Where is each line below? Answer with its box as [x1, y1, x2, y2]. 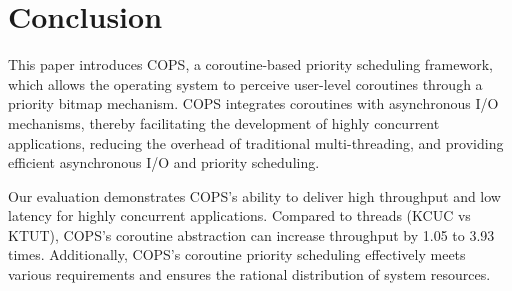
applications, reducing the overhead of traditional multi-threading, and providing [8, 132, 504, 153]
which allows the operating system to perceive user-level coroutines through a [8, 73, 483, 94]
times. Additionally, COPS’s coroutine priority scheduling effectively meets [8, 244, 466, 265]
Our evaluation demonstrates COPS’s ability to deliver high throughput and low [8, 185, 501, 206]
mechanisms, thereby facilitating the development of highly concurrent [8, 112, 440, 133]
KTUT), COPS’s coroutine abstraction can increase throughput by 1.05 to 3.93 [8, 224, 495, 245]
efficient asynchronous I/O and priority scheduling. [8, 152, 320, 173]
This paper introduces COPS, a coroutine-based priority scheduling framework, [8, 54, 493, 75]
